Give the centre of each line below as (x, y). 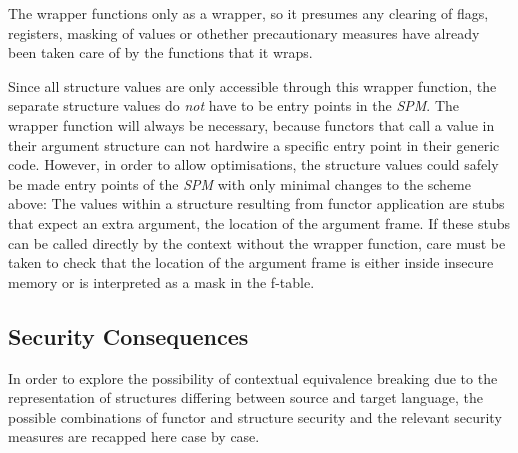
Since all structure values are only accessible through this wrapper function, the (252, 85)
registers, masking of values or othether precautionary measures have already (244, 32)
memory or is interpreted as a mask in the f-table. (161, 281)
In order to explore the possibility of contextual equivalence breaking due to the (253, 377)
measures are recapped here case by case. (134, 436)
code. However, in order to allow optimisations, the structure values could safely (253, 164)
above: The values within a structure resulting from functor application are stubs (256, 203)
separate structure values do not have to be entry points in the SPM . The (233, 105)
